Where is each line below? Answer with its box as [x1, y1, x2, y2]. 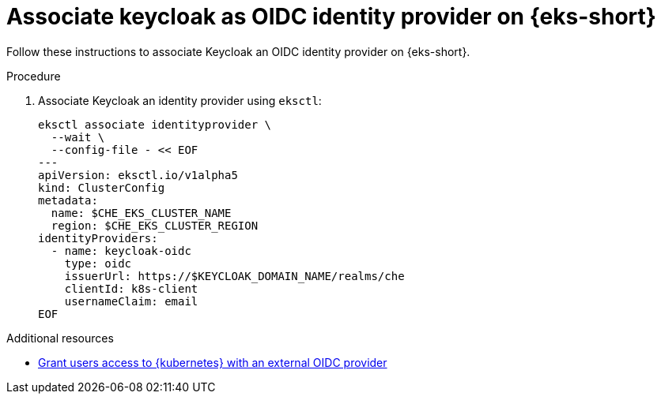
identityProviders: [38, 231, 158, 245]
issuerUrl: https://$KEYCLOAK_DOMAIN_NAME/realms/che [64, 269, 405, 282]
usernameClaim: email [64, 294, 198, 308]
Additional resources [6, 331, 114, 345]
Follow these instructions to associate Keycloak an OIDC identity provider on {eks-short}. [6, 44, 470, 58]
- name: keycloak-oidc [51, 244, 191, 257]
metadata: [38, 193, 98, 207]
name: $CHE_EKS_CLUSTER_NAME [51, 206, 232, 219]
